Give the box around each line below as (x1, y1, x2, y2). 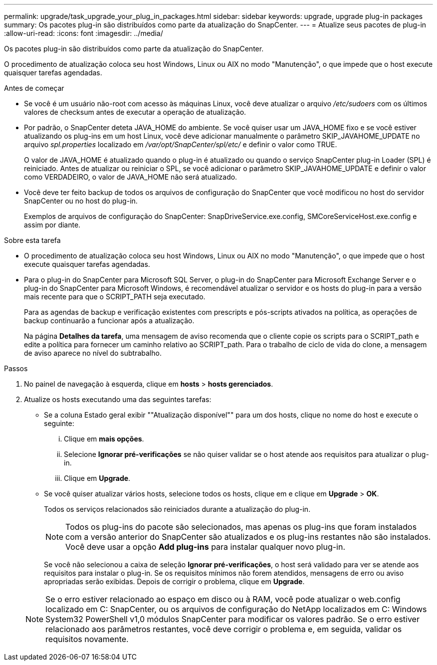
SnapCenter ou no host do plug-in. (24, 197, 138, 205)
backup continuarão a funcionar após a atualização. (24, 316, 195, 325)
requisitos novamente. (45, 634, 129, 644)
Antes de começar (4, 84, 64, 92)
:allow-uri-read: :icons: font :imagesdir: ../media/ (4, 29, 163, 37)
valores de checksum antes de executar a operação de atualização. (24, 108, 246, 116)
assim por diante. (24, 221, 81, 229)
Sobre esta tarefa (4, 236, 61, 244)
